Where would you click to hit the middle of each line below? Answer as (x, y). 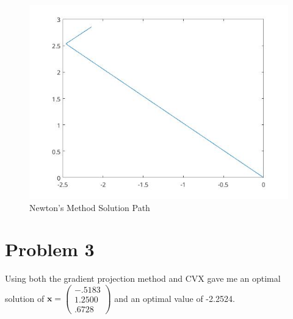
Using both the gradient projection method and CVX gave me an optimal (143, 278)
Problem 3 (50, 249)
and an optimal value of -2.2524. (175, 298)
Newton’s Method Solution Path (90, 207)
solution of (25, 298)
